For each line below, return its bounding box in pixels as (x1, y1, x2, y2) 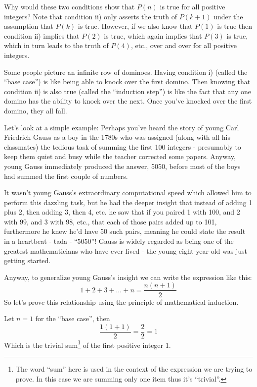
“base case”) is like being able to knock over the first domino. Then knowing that (4, 76, 251, 87)
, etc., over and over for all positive (130, 40, 237, 51)
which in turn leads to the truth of (4, 40, 109, 51)
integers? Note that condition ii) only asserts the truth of (4, 11, 177, 21)
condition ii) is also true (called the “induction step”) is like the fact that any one (4, 86, 252, 96)
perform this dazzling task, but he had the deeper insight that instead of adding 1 (4, 197, 253, 207)
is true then (217, 21, 253, 31)
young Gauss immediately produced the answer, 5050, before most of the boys (4, 161, 241, 171)
